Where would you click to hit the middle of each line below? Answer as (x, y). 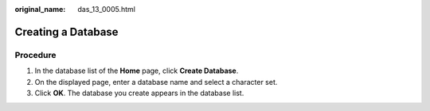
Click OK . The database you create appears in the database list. (139, 93)
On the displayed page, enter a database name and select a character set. (156, 82)
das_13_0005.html (106, 9)
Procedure (35, 55)
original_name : (40, 9)
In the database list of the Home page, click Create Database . (137, 71)
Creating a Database (66, 32)
